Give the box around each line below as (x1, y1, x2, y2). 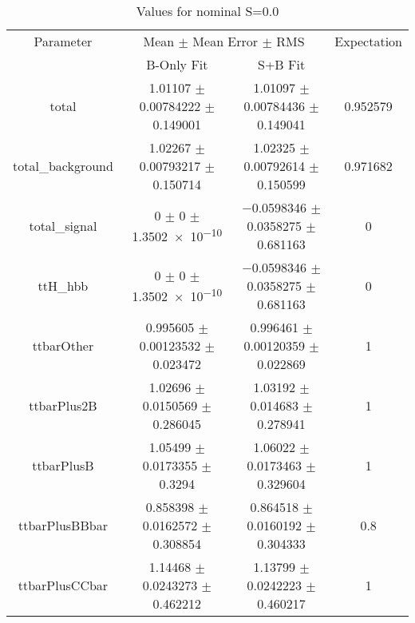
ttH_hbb (38, 276, 89, 295)
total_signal (29, 216, 97, 235)
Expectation (334, 32, 402, 50)
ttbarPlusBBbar (18, 516, 108, 534)
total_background (13, 157, 113, 175)
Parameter (34, 32, 93, 50)
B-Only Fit (146, 55, 208, 73)
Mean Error (192, 32, 259, 50)
